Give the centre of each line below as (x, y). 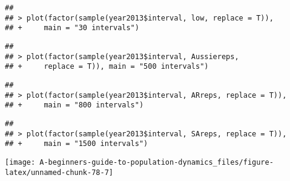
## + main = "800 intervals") (74, 105)
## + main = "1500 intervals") (77, 144)
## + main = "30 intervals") (72, 28)
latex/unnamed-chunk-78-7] (59, 172)
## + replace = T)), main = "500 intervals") (107, 67)
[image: (20, 162)
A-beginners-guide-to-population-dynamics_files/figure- (157, 162)
